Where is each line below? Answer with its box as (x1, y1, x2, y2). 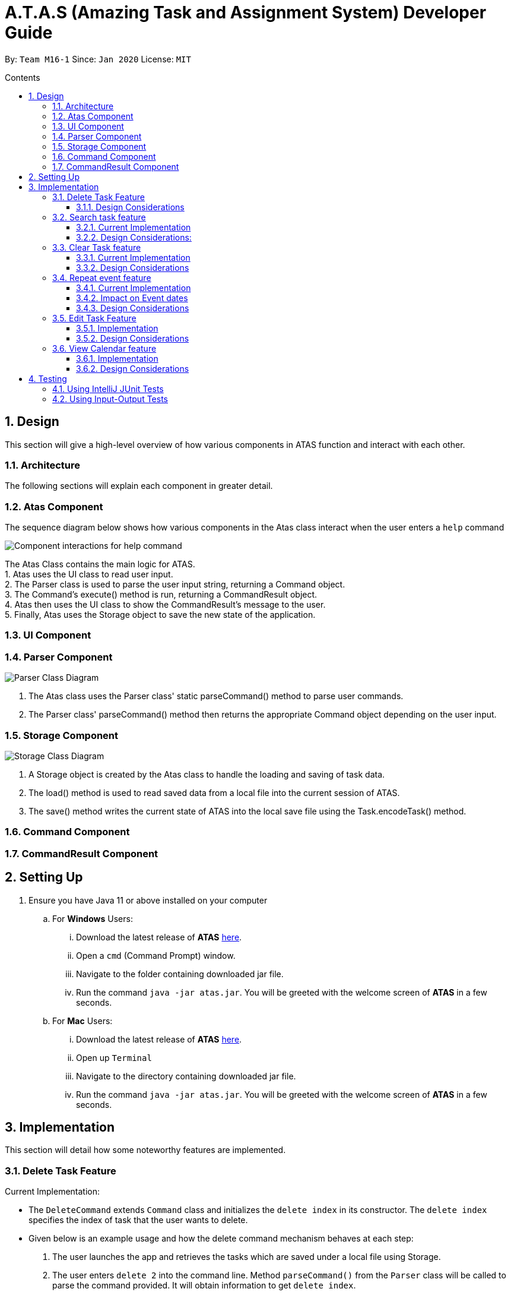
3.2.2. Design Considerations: (76, 232, 192, 242)
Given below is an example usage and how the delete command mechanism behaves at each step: (28, 1233, 414, 1244)
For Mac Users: (52, 1015, 113, 1026)
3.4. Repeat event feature (52, 272, 151, 283)
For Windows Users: (52, 913, 133, 924)
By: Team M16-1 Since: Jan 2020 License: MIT (5, 53, 191, 64)
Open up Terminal (76, 1052, 152, 1063)
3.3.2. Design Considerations (76, 262, 189, 273)
